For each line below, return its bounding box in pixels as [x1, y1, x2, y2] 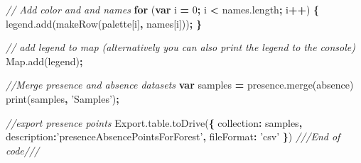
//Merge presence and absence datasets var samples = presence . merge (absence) [6, 77, 354, 92]
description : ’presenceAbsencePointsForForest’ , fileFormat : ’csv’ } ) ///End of [6, 129, 340, 144]
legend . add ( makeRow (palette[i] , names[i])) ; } [6, 16, 202, 30]
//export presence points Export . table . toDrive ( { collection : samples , [6, 115, 303, 130]
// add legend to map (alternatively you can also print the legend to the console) [6, 40, 356, 55]
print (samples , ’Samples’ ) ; [6, 91, 119, 106]
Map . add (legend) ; [6, 53, 83, 68]
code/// [6, 142, 40, 157]
